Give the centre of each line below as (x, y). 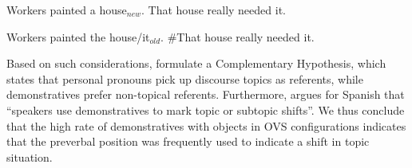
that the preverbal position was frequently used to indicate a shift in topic (188, 141)
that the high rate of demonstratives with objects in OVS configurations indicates (206, 125)
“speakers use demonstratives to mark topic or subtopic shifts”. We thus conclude (206, 109)
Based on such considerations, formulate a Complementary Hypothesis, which (196, 63)
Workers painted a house (67, 10)
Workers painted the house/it (78, 36)
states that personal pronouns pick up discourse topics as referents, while (185, 78)
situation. (30, 156)
